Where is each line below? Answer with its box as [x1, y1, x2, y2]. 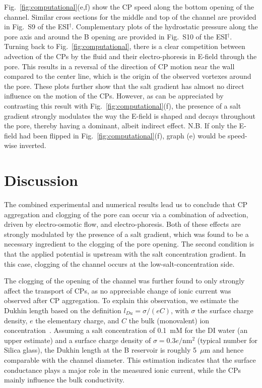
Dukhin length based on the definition [4, 305, 121, 315]
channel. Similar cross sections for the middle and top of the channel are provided [4, 11, 256, 22]
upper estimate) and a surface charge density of [4, 334, 151, 345]
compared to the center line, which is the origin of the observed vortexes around [4, 71, 251, 81]
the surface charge [198, 305, 253, 315]
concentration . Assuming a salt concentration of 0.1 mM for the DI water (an [4, 325, 248, 335]
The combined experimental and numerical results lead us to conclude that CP [4, 199, 248, 210]
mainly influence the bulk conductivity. [4, 374, 124, 385]
